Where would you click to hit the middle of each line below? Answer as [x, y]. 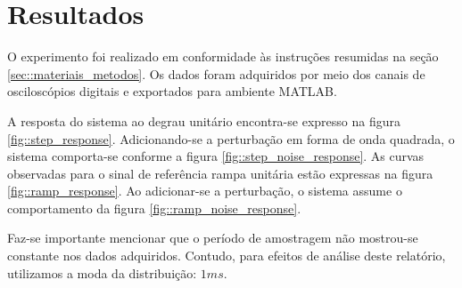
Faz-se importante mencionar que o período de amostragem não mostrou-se [213, 238]
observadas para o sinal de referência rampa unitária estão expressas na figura [220, 173]
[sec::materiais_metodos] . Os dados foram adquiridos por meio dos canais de [216, 73]
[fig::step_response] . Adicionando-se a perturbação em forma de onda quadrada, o [231, 138]
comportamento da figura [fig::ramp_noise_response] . [154, 208]
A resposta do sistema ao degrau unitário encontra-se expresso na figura [204, 120]
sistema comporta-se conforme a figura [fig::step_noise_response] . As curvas [216, 156]
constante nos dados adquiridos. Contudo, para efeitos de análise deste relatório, [227, 256]
